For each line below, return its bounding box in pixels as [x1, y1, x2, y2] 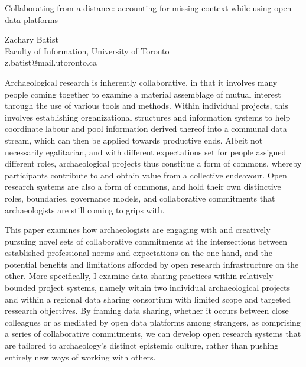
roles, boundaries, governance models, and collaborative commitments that [5, 191, 275, 204]
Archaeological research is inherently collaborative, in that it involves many [5, 76, 278, 88]
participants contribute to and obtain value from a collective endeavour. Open [5, 168, 287, 181]
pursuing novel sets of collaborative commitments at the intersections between [5, 235, 288, 247]
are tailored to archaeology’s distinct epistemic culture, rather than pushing [5, 339, 279, 352]
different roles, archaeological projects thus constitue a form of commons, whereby [5, 157, 302, 170]
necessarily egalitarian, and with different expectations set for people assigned [5, 145, 287, 158]
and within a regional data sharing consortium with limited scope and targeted [5, 293, 291, 305]
